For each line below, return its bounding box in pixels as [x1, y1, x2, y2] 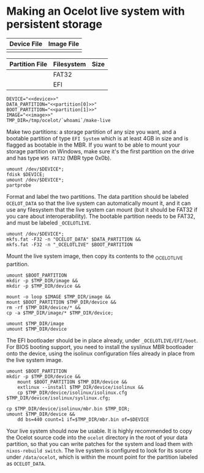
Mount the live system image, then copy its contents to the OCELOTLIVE [6, 252, 183, 261]
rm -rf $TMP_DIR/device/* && [6, 304, 81, 310]
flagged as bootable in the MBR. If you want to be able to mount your [6, 141, 181, 148]
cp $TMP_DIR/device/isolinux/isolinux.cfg [17, 390, 127, 396]
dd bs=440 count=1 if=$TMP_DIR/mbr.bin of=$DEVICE [17, 416, 149, 423]
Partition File [9, 60, 48, 68]
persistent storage [6, 17, 103, 31]
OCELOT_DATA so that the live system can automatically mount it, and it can [6, 199, 191, 207]
